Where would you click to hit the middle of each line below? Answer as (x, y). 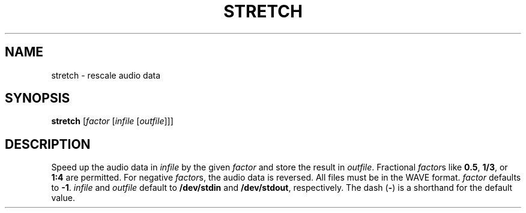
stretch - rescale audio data (106, 75)
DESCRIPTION (48, 144)
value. (63, 198)
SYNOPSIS (38, 98)
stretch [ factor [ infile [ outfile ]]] (112, 121)
